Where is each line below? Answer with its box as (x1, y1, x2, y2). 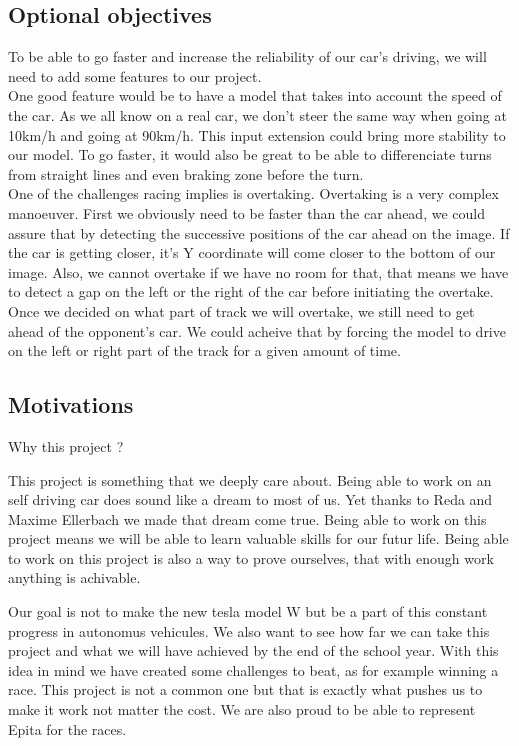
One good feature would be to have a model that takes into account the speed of (8, 85, 502, 106)
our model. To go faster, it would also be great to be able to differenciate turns (8, 144, 492, 165)
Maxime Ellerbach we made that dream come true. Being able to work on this (8, 508, 487, 529)
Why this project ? (8, 435, 124, 456)
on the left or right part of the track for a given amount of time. (8, 340, 401, 361)
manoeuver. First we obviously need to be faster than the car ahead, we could (8, 202, 485, 223)
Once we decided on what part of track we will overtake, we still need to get (8, 300, 475, 321)
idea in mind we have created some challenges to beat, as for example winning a (8, 659, 499, 680)
